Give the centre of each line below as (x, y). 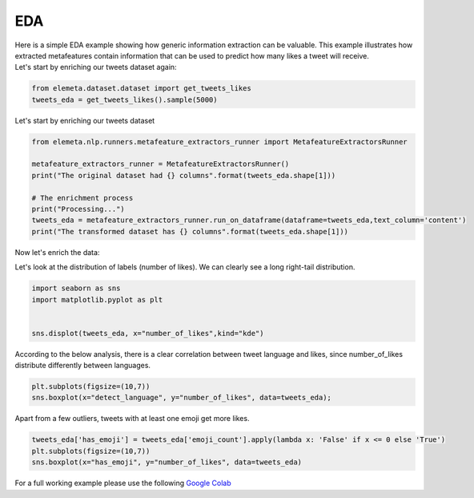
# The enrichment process (82, 198)
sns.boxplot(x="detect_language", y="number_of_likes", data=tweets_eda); (182, 398)
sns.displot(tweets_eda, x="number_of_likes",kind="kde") (148, 333)
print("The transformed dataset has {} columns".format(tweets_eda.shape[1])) (190, 231)
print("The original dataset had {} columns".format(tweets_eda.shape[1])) (184, 175)
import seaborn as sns (76, 288)
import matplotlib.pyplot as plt (97, 300)
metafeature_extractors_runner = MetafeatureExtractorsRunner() (161, 164)
